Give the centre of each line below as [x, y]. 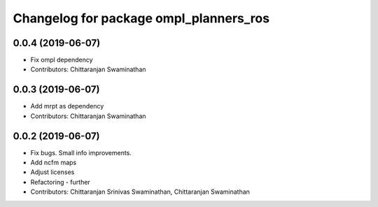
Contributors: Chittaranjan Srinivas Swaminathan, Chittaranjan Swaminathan [140, 192]
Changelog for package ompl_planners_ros [141, 18]
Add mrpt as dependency [67, 106]
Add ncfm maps [54, 163]
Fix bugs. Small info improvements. [81, 152]
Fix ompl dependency [62, 60]
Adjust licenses [52, 172]
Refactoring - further [60, 182]
